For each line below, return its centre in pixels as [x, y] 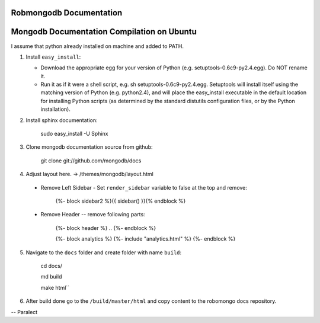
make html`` [55, 287]
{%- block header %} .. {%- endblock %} [106, 228]
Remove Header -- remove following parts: [93, 215]
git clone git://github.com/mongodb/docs [91, 161]
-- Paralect [24, 312]
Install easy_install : [53, 57]
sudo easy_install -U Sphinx [74, 134]
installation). [55, 109]
